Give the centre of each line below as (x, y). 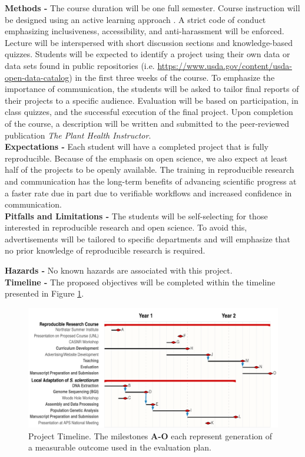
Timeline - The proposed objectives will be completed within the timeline (140, 282)
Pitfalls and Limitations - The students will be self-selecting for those (136, 216)
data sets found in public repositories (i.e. (80, 65)
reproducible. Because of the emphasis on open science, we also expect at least (146, 158)
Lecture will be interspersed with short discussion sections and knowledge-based (149, 42)
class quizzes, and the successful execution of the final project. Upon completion (149, 112)
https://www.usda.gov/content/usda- (225, 65)
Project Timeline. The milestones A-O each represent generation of (150, 435)
